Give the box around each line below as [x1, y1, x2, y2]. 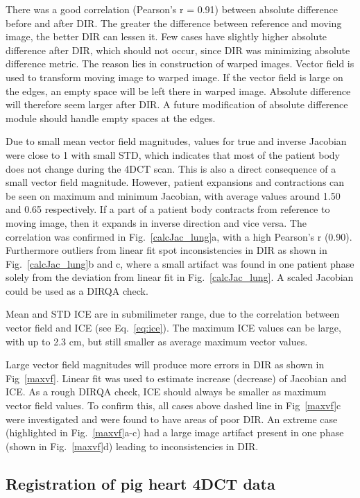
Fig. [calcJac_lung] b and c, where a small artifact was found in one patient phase [6, 256, 354, 271]
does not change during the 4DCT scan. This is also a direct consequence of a [6, 161, 336, 175]
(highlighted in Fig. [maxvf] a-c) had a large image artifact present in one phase [6, 425, 344, 440]
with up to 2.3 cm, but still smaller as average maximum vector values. [6, 334, 308, 348]
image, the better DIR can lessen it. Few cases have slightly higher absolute [6, 29, 327, 44]
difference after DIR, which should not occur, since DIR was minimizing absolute [6, 42, 350, 57]
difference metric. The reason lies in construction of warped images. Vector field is [6, 56, 354, 71]
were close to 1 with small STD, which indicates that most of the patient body [6, 147, 340, 162]
